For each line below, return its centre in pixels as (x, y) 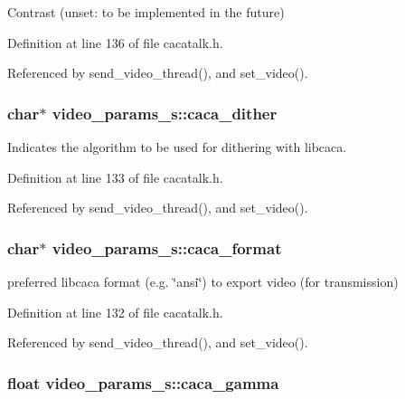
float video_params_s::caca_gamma (143, 382)
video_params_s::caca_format (167, 247)
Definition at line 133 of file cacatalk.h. (115, 177)
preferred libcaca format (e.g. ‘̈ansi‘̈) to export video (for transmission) (203, 281)
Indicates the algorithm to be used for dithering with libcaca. (177, 147)
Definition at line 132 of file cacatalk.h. (115, 312)
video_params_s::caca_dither (165, 113)
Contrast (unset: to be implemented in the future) (146, 12)
